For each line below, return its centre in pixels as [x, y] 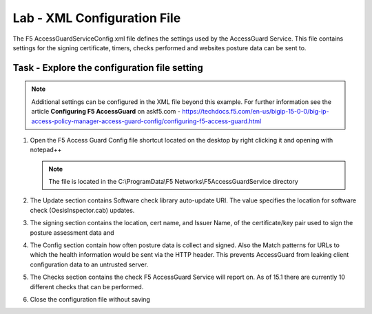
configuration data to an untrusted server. [89, 264]
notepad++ [46, 150]
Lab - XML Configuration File [97, 18]
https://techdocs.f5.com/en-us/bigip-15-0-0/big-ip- [256, 112]
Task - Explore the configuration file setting [108, 68]
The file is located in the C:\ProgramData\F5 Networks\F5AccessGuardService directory [174, 182]
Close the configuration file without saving [90, 299]
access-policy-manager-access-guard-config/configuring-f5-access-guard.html [146, 121]
